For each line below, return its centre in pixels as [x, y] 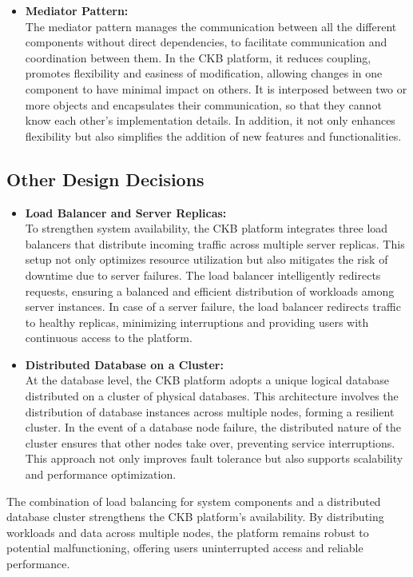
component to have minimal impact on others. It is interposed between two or [216, 88]
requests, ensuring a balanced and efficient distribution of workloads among [210, 290]
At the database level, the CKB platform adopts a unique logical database [207, 380]
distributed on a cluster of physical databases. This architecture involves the [212, 396]
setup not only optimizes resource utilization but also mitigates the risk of [206, 259]
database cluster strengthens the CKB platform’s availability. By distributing [195, 517]
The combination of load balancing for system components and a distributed [194, 501]
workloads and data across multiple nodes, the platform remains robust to [188, 532]
